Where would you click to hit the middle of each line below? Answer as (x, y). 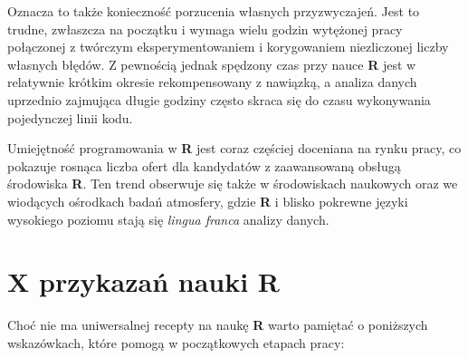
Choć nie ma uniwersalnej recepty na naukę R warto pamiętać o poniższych (218, 325)
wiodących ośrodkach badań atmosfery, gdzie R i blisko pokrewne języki (208, 201)
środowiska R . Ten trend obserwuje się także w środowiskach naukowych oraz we (233, 184)
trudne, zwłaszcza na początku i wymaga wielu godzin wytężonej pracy (205, 29)
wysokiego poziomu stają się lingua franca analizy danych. (168, 219)
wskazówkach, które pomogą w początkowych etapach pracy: (176, 342)
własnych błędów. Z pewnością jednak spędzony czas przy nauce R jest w (212, 64)
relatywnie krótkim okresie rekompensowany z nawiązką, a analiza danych (212, 82)
